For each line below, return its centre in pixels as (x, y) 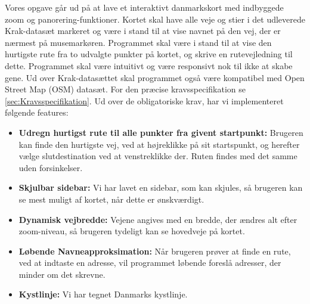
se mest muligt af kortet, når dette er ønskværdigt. (111, 199)
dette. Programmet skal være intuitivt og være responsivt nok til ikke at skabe (149, 65)
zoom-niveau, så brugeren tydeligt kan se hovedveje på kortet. (132, 231)
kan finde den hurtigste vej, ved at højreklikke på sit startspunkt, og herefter (159, 144)
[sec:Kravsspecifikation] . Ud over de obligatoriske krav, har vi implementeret (144, 100)
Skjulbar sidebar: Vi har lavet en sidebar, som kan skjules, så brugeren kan (161, 187)
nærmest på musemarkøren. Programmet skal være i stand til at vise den (138, 42)
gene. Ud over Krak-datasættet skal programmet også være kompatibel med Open (155, 77)
